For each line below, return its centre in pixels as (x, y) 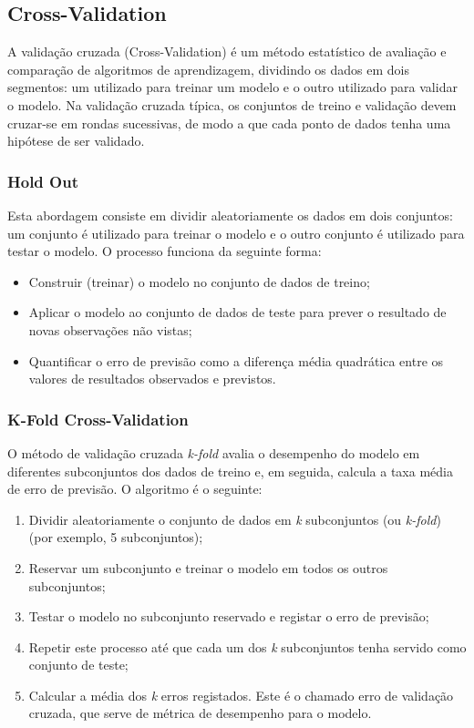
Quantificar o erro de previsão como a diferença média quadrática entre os (236, 360)
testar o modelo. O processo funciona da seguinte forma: (165, 251)
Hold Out (43, 181)
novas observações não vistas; (110, 329)
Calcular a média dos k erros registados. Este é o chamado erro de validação (241, 695)
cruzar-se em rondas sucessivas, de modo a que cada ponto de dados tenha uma (229, 123)
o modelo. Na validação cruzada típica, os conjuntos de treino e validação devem (232, 104)
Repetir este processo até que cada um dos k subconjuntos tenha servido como (247, 646)
